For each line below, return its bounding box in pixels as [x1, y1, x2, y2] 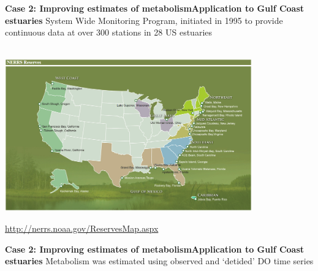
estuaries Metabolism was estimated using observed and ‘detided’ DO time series [5, 254, 314, 267]
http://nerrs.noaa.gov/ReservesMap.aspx [5, 221, 159, 234]
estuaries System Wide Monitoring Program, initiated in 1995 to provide [5, 13, 283, 26]
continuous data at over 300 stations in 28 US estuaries [5, 26, 213, 39]
